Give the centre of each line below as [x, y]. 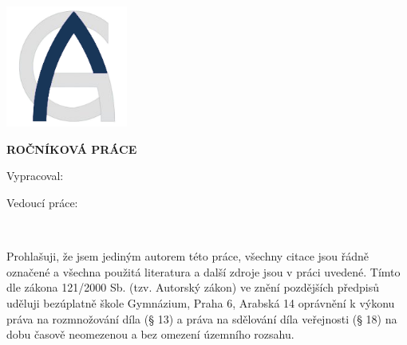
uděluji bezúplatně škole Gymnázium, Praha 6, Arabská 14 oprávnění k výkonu [201, 302]
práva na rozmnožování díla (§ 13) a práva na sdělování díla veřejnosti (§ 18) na [202, 318]
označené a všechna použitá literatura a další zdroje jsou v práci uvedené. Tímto [203, 271]
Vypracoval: [35, 176]
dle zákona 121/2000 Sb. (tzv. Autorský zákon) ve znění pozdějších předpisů [193, 287]
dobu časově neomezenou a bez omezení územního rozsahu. [150, 334]
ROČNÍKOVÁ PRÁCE [72, 149]
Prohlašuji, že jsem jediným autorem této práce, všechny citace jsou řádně [188, 256]
